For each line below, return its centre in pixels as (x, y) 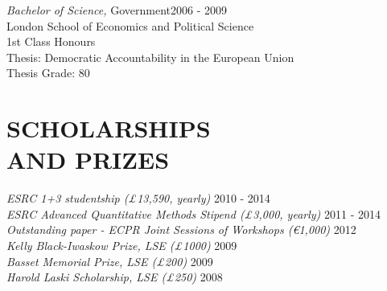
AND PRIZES (88, 160)
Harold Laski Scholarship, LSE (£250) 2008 (115, 277)
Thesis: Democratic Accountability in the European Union (150, 57)
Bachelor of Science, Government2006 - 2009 (117, 10)
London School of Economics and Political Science (130, 25)
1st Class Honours (51, 41)
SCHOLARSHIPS (109, 128)
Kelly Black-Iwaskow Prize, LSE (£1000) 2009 (122, 246)
